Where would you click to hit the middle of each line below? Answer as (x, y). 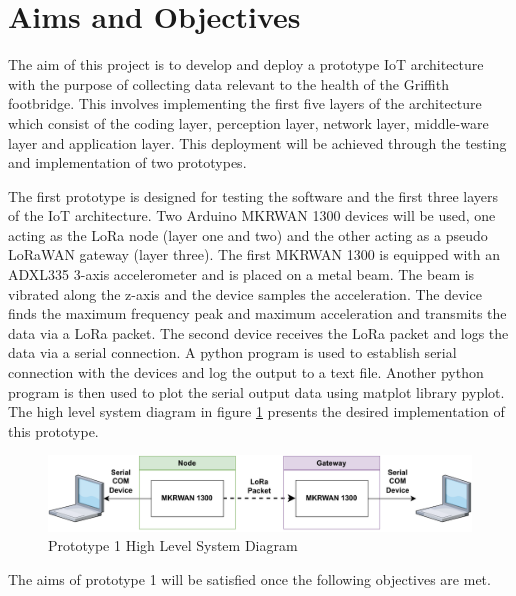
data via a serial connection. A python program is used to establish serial (232, 352)
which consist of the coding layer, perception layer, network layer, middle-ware (248, 122)
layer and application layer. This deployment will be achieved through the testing (257, 142)
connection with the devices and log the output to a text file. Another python (246, 372)
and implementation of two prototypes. (127, 162)
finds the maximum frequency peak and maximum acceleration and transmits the (257, 313)
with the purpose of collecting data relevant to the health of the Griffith (228, 83)
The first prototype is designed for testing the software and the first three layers (253, 195)
